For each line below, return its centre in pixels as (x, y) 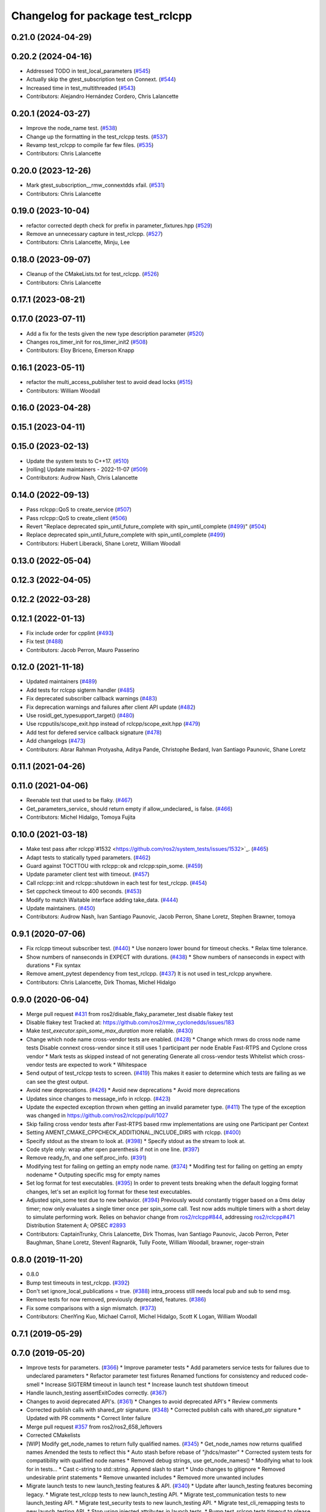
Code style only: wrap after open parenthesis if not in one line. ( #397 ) (113, 1149)
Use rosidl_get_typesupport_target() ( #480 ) (80, 715)
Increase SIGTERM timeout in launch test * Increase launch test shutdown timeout (147, 1384)
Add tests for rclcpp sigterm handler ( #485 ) (81, 690)
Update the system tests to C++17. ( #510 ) (78, 461)
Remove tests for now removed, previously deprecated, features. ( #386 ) (116, 1300)
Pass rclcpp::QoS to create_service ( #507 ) (79, 510)
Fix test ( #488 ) (45, 642)
